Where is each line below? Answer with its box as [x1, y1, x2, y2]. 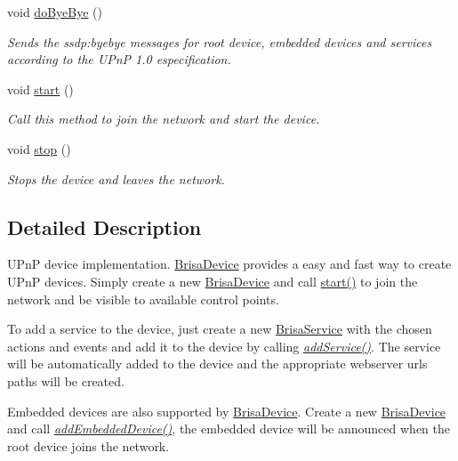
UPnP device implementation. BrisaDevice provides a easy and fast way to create [7, 255, 452, 273]
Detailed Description [7, 213, 202, 240]
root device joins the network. [7, 436, 170, 455]
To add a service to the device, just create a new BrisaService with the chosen [7, 319, 432, 338]
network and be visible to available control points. [7, 289, 279, 308]
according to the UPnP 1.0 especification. [7, 50, 231, 69]
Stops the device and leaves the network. [7, 169, 225, 188]
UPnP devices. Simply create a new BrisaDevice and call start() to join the [7, 271, 418, 290]
